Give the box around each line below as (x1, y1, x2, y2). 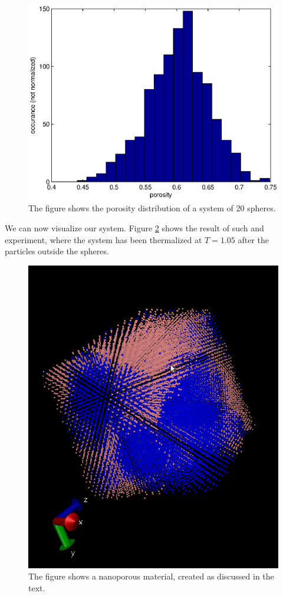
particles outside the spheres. (5, 245, 109, 257)
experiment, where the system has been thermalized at (5, 233, 202, 245)
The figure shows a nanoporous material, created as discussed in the (28, 570, 274, 582)
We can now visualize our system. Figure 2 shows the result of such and (5, 222, 264, 234)
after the (238, 233, 269, 245)
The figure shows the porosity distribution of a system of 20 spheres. (28, 202, 276, 214)
